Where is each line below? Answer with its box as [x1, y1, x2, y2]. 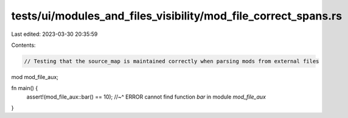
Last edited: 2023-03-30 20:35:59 [11, 30, 98, 38]
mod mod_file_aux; [11, 73, 59, 80]
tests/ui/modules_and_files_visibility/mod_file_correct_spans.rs [11, 9, 343, 23]
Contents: [11, 41, 36, 49]
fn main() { [11, 85, 38, 92]
